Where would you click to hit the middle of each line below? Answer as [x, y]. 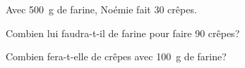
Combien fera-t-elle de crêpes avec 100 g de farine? [116, 56]
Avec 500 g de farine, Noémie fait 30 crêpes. [101, 9]
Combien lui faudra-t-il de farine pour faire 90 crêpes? [123, 33]
